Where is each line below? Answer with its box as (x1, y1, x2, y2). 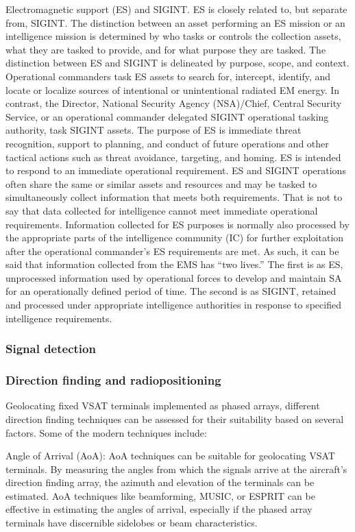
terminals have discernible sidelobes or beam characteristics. (5, 516, 258, 530)
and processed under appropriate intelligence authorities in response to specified (5, 298, 341, 312)
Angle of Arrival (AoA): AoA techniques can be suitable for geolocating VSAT (5, 448, 335, 463)
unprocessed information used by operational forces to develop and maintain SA (5, 270, 342, 285)
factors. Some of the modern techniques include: (5, 425, 207, 439)
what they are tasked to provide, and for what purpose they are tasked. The (5, 42, 326, 56)
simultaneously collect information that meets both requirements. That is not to (5, 190, 343, 204)
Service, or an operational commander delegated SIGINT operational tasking (5, 109, 329, 123)
